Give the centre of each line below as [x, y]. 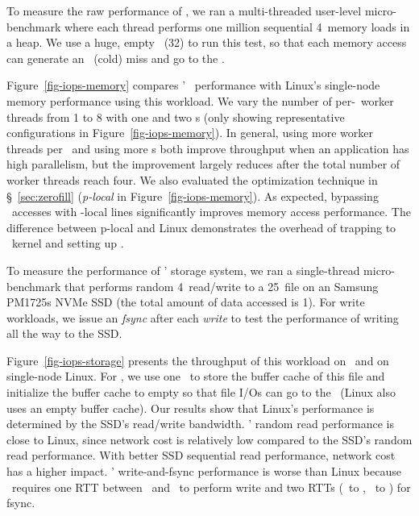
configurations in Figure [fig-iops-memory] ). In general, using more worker [190, 133]
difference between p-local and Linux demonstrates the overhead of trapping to [201, 227]
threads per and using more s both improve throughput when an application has [208, 148]
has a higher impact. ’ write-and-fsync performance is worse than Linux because [204, 471]
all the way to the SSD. [64, 333]
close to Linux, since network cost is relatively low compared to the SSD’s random [209, 439]
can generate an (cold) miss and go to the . [116, 58]
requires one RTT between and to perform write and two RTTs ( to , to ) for [211, 487]
